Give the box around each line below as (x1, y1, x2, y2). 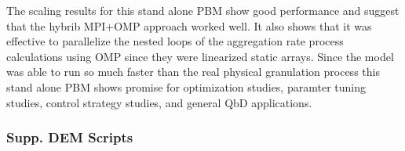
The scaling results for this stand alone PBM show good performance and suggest (6, 2, 400, 18)
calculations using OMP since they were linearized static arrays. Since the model (6, 48, 394, 64)
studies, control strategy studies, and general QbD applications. (6, 94, 312, 110)
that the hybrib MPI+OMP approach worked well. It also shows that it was (6, 17, 372, 34)
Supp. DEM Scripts (6, 128, 133, 147)
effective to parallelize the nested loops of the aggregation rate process (6, 33, 344, 49)
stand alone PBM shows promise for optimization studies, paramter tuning (6, 78, 366, 95)
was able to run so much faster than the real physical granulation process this (6, 63, 380, 80)
